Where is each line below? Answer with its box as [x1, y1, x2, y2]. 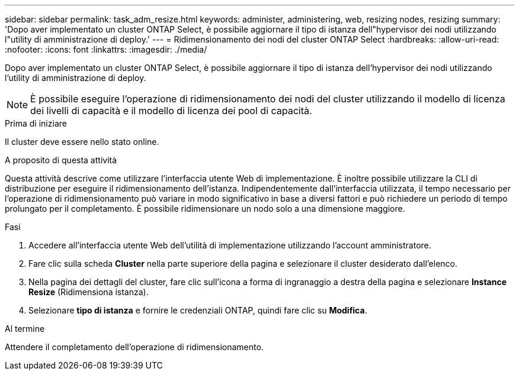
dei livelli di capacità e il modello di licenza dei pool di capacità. [30, 105, 312, 117]
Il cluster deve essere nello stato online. [5, 137, 159, 147]
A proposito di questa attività [5, 155, 117, 165]
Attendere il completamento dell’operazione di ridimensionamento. [5, 342, 264, 352]
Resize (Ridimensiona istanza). [28, 287, 149, 297]
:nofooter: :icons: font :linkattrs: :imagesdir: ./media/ [5, 44, 207, 54]
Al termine [5, 324, 45, 334]
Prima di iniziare [5, 118, 67, 128]
